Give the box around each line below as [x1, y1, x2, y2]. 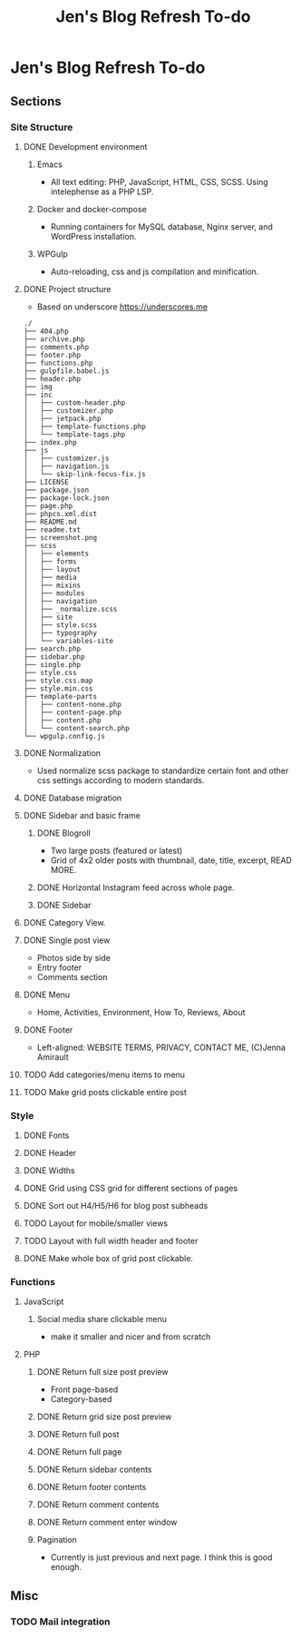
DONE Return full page [36, 1446, 122, 1457]
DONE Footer [23, 1024, 73, 1035]
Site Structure [10, 121, 73, 133]
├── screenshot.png [23, 533, 98, 542]
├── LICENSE [23, 477, 69, 486]
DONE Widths [23, 1165, 75, 1176]
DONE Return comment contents [36, 1499, 160, 1510]
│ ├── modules [23, 588, 85, 598]
